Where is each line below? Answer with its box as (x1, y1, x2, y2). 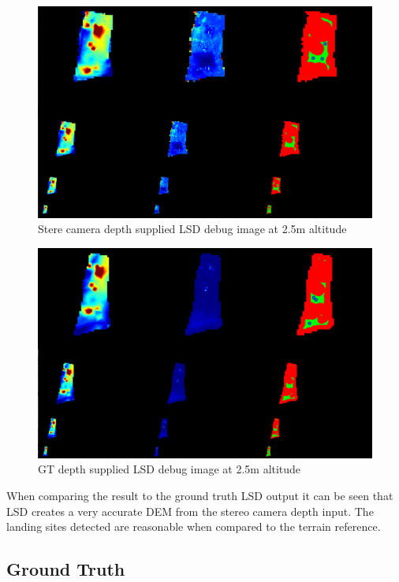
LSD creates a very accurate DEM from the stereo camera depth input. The (6, 502, 374, 519)
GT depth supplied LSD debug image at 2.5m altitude (38, 461, 301, 477)
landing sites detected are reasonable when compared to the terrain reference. (6, 518, 381, 535)
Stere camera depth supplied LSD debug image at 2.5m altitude (38, 221, 347, 237)
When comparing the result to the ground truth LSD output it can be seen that (6, 487, 393, 503)
